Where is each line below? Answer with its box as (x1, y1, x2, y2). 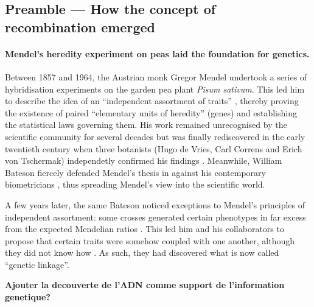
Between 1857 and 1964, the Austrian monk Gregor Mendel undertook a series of (5, 70, 307, 83)
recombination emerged (5, 17, 155, 36)
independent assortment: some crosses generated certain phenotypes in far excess (5, 210, 306, 223)
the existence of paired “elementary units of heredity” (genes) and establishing (5, 106, 297, 119)
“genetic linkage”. (5, 258, 69, 270)
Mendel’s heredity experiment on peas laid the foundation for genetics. (5, 47, 310, 60)
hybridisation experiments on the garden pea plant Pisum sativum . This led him (5, 82, 305, 95)
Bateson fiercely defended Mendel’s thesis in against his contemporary (5, 166, 266, 178)
